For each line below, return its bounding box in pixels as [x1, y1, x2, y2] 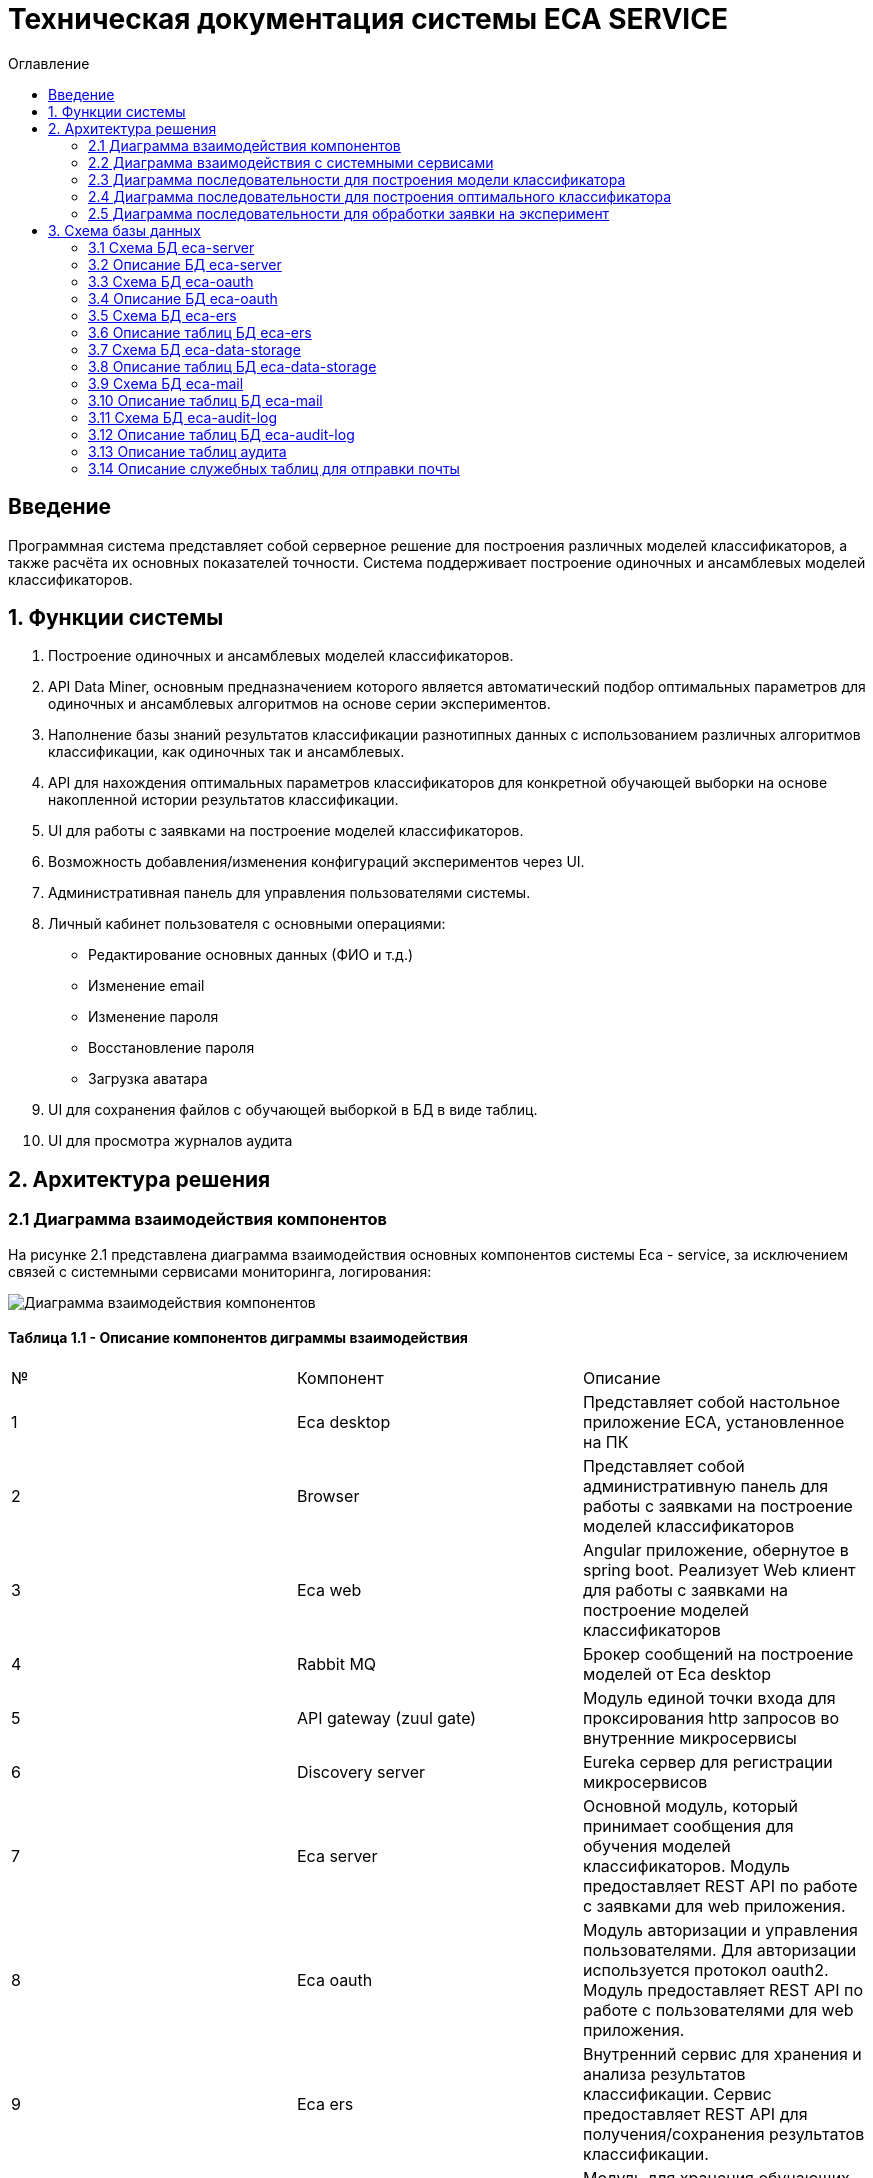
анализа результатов [582, 2063, 746, 2084]
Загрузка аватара [88, 1070, 208, 1088]
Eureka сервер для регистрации [582, 1751, 833, 1772]
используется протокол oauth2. [582, 1959, 829, 1980]
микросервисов [582, 1771, 708, 1792]
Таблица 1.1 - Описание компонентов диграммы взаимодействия [8, 1329, 468, 1347]
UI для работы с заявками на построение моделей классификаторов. [48, 822, 524, 840]
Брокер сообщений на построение [582, 1643, 854, 1664]
